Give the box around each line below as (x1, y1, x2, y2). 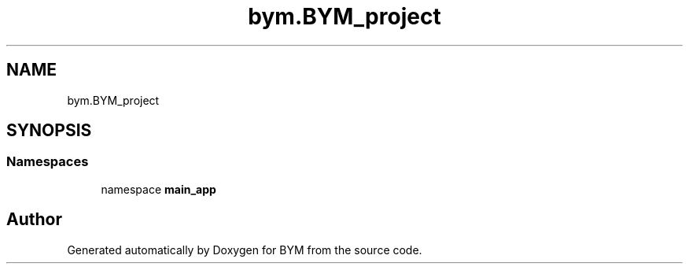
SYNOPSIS (6, 120, 92, 141)
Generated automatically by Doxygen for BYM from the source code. (67, 242, 422, 257)
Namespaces (6, 153, 89, 170)
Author (6, 209, 62, 230)
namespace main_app (101, 182, 216, 196)
